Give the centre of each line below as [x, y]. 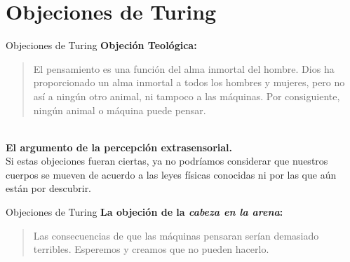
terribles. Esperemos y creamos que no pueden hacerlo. [151, 249]
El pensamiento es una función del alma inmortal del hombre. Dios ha [184, 68]
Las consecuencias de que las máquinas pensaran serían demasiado [176, 235]
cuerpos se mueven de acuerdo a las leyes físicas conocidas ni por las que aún [171, 174]
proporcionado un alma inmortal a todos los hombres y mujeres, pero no [189, 82]
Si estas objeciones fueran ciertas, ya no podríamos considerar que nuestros [167, 161]
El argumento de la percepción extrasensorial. [119, 147]
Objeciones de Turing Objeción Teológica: [101, 45]
